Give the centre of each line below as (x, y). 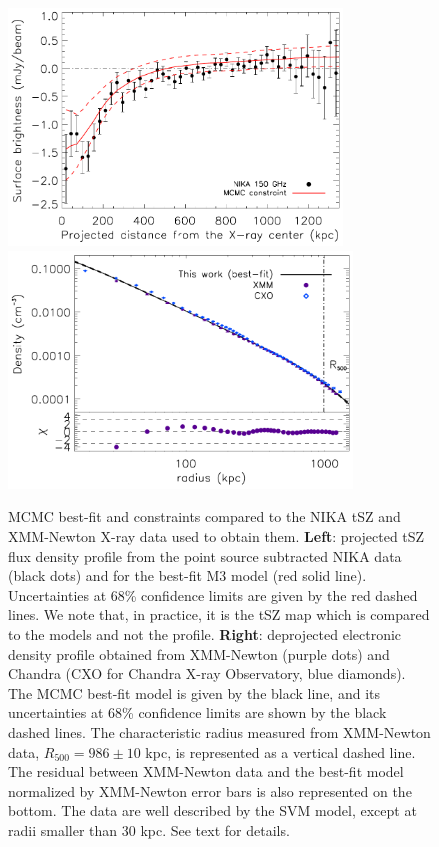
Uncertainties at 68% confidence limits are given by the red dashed (213, 594)
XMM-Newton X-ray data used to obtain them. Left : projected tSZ (216, 536)
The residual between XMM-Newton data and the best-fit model (206, 771)
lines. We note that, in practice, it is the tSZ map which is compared (219, 614)
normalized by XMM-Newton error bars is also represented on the (210, 790)
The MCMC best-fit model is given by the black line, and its (194, 692)
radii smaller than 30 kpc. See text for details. (149, 829)
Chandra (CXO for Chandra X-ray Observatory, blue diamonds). (207, 673)
